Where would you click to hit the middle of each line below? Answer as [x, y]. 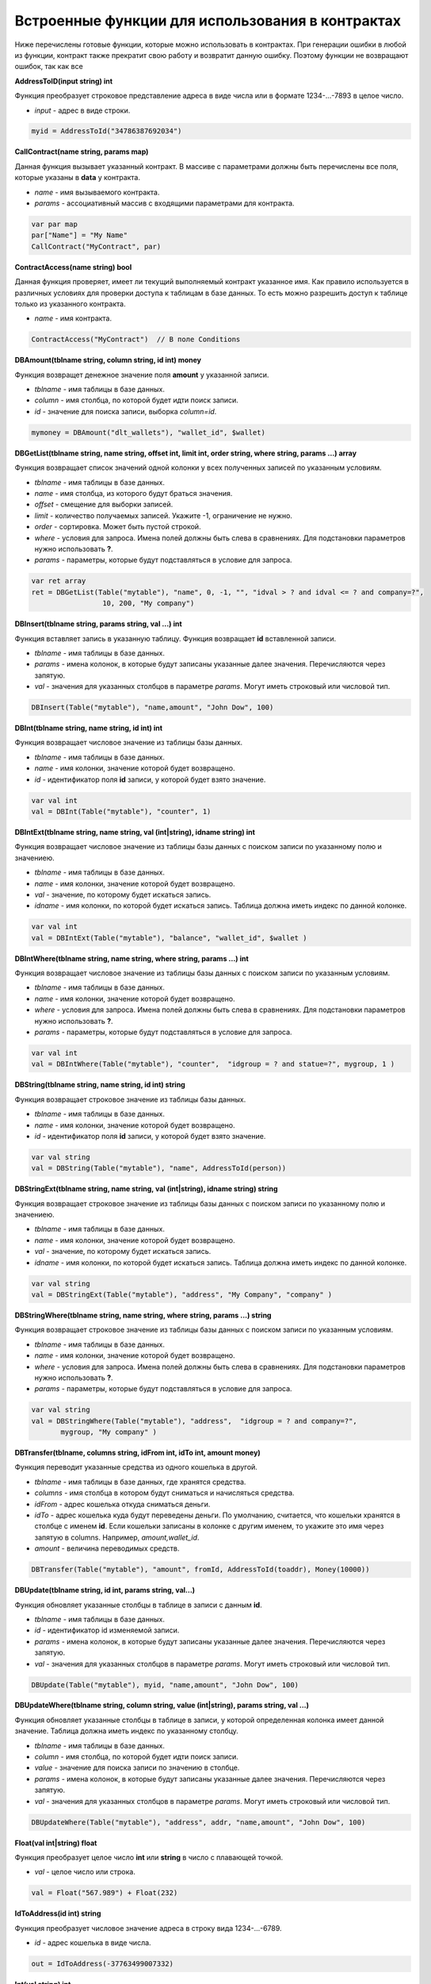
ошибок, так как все [49, 67]
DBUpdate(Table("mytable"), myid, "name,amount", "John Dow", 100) [165, 1685]
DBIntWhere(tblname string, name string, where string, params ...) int [132, 958]
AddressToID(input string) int [64, 81]
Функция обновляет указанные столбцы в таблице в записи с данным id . [138, 1605]
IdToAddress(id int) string [58, 1913]
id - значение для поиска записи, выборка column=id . [126, 411]
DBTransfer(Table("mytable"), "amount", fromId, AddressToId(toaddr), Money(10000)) [200, 1570]
